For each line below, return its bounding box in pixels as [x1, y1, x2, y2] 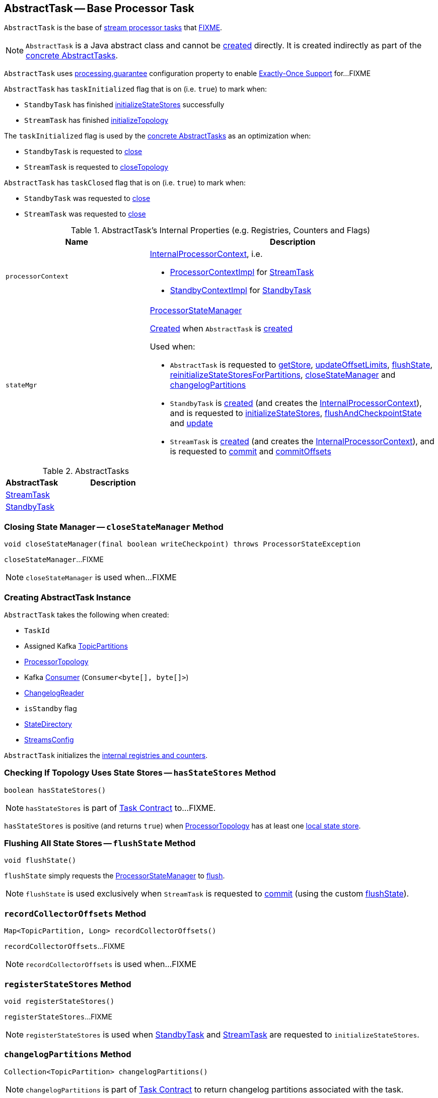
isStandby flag [24, 704, 77, 713]
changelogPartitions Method [4, 1049, 131, 1060]
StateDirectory [24, 719, 72, 728]
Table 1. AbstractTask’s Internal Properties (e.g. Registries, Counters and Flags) [70, 225, 371, 236]
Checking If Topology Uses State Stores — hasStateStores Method [4, 768, 276, 778]
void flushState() [4, 856, 77, 865]
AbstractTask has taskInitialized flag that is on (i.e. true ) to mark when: [4, 85, 267, 94]
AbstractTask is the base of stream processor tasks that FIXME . [4, 23, 223, 32]
